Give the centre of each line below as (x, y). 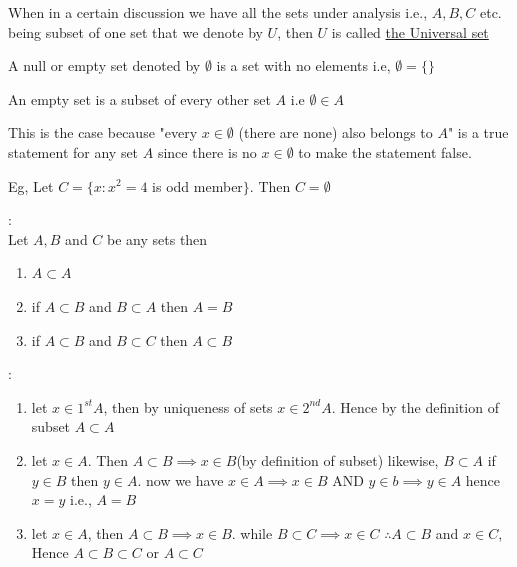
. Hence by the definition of (415, 406)
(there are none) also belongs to (335, 132)
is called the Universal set (410, 31)
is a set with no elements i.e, (303, 65)
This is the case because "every (103, 132)
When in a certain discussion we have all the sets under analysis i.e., (218, 12)
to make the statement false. (385, 151)
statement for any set (73, 151)
